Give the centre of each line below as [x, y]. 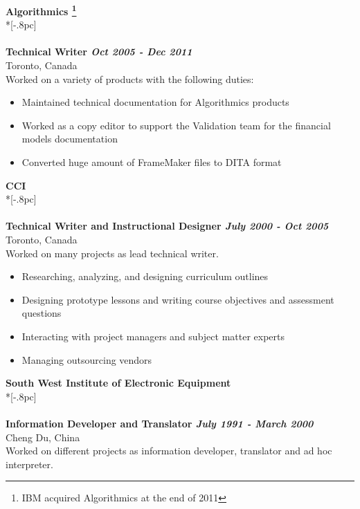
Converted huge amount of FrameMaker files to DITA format [152, 162]
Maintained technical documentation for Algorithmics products [155, 102]
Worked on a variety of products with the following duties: [130, 78]
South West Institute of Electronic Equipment [118, 383]
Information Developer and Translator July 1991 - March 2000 [160, 423]
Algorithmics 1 [41, 10]
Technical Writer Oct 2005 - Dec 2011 [99, 52]
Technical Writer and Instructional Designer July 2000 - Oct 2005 [167, 226]
